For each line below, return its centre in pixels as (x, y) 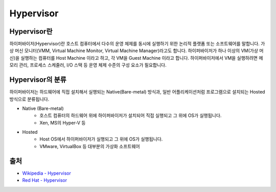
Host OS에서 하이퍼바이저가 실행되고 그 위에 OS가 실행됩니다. (101, 139)
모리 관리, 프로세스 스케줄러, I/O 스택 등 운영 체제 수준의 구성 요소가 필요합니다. (88, 65)
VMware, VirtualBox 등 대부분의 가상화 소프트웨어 (90, 146)
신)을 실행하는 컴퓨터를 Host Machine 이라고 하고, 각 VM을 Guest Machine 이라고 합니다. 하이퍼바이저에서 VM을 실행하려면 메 (136, 58)
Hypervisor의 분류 (38, 80)
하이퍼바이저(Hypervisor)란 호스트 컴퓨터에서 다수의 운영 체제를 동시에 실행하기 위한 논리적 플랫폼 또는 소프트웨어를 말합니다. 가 (137, 44)
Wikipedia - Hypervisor (47, 173)
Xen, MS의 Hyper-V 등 (63, 123)
